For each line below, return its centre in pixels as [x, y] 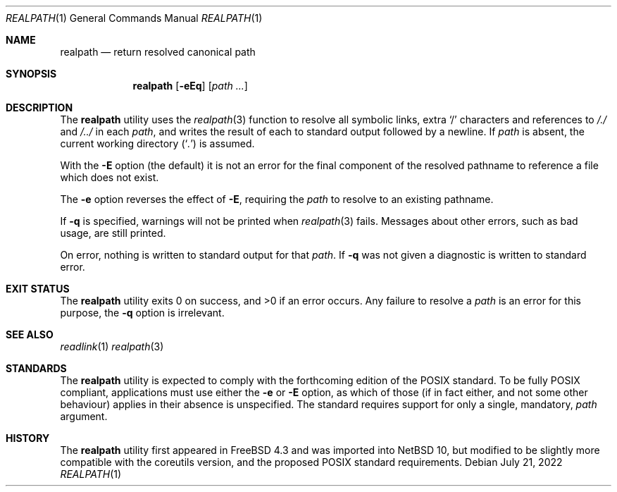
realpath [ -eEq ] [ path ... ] [190, 86]
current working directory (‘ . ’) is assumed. [157, 143]
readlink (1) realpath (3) [112, 346]
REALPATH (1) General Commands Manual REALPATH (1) [134, 18]
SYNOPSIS [31, 74]
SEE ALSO [30, 334]
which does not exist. [110, 177]
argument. [84, 416]
